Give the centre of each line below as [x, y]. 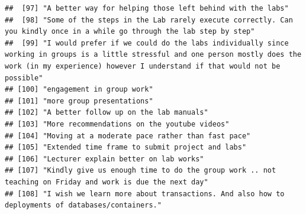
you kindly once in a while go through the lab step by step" [130, 32]
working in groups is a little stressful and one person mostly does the [153, 55]
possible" [24, 78]
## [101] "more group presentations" [79, 101]
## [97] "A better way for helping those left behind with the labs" [147, 8]
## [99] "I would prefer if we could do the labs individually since [147, 43]
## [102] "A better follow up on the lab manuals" [107, 113]
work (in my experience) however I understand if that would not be [143, 66]
